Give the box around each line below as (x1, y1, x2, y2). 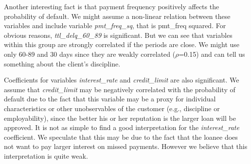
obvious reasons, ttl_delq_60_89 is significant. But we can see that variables (4, 30, 233, 40)
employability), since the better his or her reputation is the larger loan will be (4, 113, 236, 123)
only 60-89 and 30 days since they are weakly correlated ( (4, 49, 176, 59)
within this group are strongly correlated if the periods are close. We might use (4, 39, 240, 49)
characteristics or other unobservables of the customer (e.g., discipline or (4, 103, 220, 113)
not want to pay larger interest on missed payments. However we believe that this (4, 141, 248, 151)
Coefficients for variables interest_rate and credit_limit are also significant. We (4, 75, 239, 85)
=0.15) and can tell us (179, 49, 245, 59)
